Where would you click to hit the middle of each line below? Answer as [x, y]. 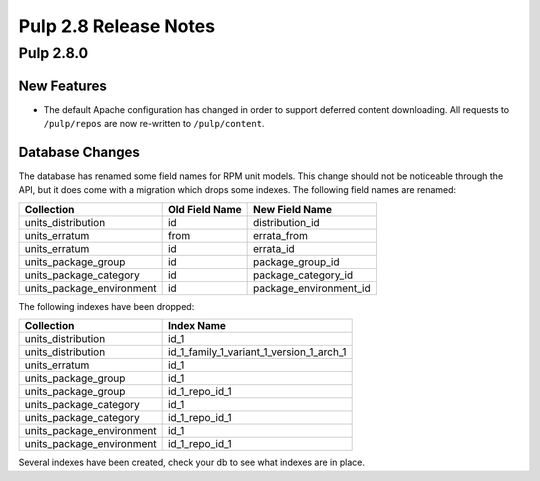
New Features [62, 85]
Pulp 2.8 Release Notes [116, 26]
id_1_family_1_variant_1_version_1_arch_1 [257, 352]
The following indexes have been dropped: [106, 306]
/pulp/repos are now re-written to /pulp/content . [154, 124]
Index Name [197, 326]
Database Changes [79, 151]
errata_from [280, 235]
